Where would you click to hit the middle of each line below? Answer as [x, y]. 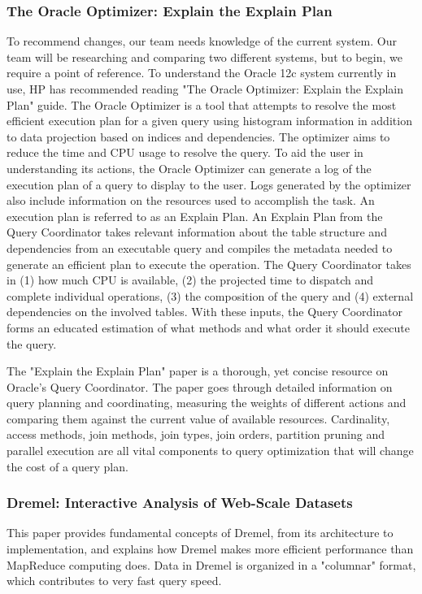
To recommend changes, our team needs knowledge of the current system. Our [202, 41]
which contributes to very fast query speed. [114, 581]
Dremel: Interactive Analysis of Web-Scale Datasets [180, 503]
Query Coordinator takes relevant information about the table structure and [197, 232]
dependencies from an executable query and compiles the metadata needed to [200, 247]
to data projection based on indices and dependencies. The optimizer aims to [198, 136]
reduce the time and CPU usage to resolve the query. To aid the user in [185, 152]
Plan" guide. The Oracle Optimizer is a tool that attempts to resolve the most [202, 104]
